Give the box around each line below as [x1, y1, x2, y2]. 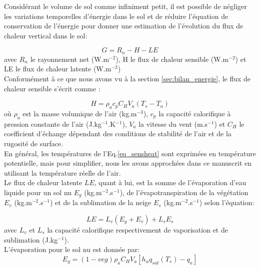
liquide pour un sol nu [4, 187, 72, 197]
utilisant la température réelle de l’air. [4, 167, 121, 178]
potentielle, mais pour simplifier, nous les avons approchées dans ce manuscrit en [4, 158, 252, 168]
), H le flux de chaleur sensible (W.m [115, 53, 229, 64]
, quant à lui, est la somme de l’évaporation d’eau [94, 177, 246, 188]
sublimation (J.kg [4, 234, 58, 245]
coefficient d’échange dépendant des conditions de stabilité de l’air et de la [4, 128, 231, 139]
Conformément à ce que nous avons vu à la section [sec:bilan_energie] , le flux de [4, 73, 251, 84]
